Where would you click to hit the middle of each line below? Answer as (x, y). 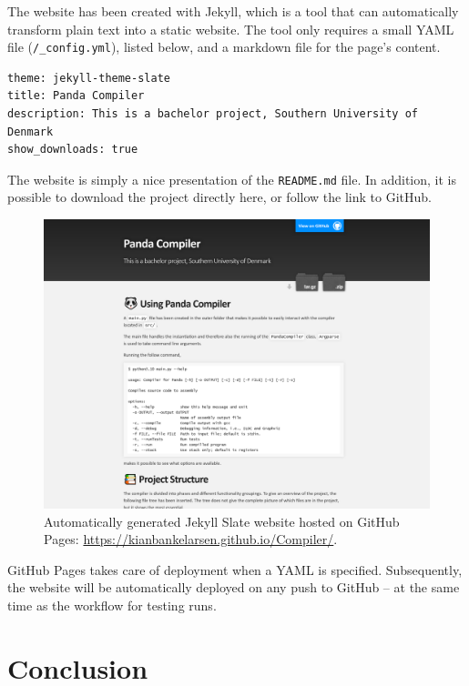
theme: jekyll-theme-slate (89, 78)
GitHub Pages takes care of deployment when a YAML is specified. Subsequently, (235, 569)
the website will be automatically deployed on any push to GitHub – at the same (234, 587)
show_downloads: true (73, 150)
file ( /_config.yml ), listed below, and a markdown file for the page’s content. (224, 47)
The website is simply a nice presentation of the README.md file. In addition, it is (232, 179)
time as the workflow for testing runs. (112, 605)
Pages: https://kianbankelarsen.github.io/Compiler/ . (191, 539)
